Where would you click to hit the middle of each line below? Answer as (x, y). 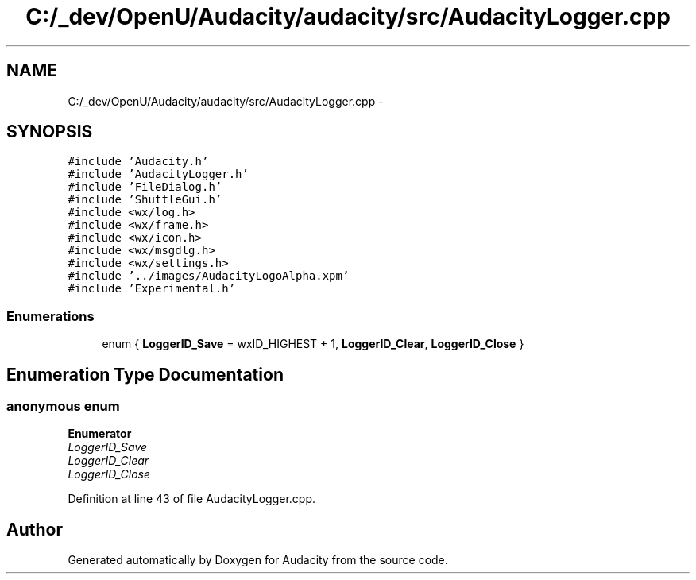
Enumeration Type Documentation (145, 374)
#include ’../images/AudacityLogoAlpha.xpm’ (209, 276)
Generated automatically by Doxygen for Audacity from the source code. (258, 560)
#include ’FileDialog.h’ (145, 187)
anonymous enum (63, 406)
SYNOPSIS (50, 132)
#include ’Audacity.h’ (138, 162)
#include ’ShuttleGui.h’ (145, 200)
